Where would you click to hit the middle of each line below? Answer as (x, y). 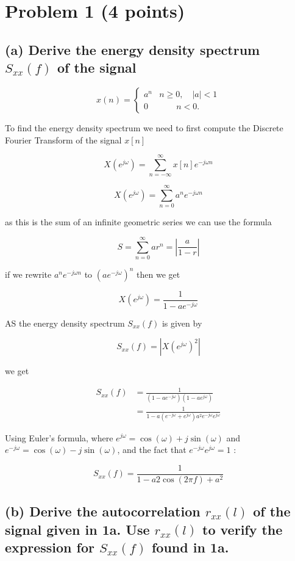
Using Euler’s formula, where (59, 437)
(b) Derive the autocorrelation (103, 511)
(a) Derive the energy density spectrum (133, 49)
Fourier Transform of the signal (63, 139)
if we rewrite (28, 274)
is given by (182, 323)
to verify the (243, 529)
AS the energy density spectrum (65, 323)
